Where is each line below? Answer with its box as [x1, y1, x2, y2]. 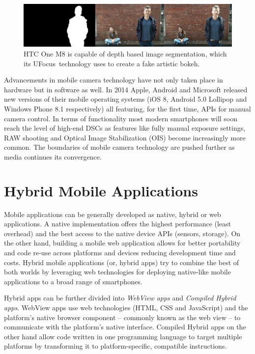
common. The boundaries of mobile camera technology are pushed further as [4, 142, 235, 152]
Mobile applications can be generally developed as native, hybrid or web [4, 209, 221, 219]
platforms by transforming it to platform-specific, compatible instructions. [4, 341, 227, 351]
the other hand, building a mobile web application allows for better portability [4, 238, 241, 248]
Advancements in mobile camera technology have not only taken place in [4, 75, 223, 85]
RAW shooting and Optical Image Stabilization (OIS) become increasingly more [4, 132, 246, 142]
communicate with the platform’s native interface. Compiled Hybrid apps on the [4, 322, 246, 332]
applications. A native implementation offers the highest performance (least [4, 218, 231, 229]
